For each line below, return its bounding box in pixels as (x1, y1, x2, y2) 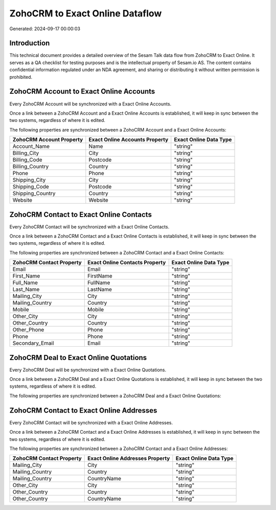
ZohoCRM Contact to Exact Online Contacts (9, 210, 152, 219)
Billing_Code (12, 156, 43, 163)
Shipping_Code (12, 183, 50, 190)
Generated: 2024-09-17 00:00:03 (9, 26, 80, 32)
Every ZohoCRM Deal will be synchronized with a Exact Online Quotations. (9, 367, 167, 373)
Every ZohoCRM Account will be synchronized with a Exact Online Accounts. (9, 100, 172, 107)
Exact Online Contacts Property (87, 259, 166, 266)
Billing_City (12, 150, 39, 157)
